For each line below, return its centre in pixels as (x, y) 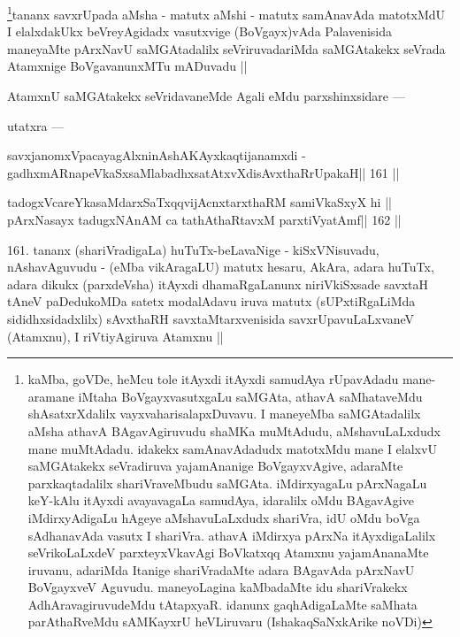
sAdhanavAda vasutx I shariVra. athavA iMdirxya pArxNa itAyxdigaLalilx (232, 535)
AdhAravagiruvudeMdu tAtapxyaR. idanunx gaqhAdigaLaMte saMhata (222, 604)
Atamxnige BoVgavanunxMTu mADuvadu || (127, 66)
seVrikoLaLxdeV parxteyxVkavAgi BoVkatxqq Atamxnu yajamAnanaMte (228, 553)
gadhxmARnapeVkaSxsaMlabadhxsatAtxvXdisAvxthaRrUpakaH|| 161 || (203, 172)
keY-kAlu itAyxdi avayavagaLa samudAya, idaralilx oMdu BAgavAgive (221, 500)
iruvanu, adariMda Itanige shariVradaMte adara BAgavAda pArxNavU (221, 569)
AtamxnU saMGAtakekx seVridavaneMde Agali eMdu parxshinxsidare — (206, 96)
